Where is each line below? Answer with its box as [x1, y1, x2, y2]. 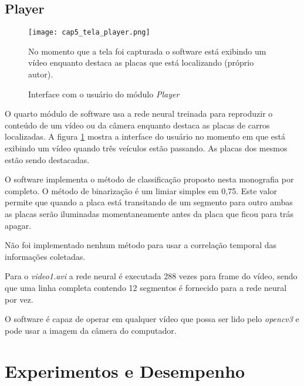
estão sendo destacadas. [5, 153, 90, 165]
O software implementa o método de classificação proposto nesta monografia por [5, 173, 294, 185]
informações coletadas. [5, 250, 86, 262]
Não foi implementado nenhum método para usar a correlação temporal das [5, 239, 277, 251]
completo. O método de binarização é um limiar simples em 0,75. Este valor [5, 184, 278, 197]
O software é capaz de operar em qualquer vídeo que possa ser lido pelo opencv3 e [5, 313, 299, 325]
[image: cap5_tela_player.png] [28, 28, 150, 37]
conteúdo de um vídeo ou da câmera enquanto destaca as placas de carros [5, 118, 270, 131]
